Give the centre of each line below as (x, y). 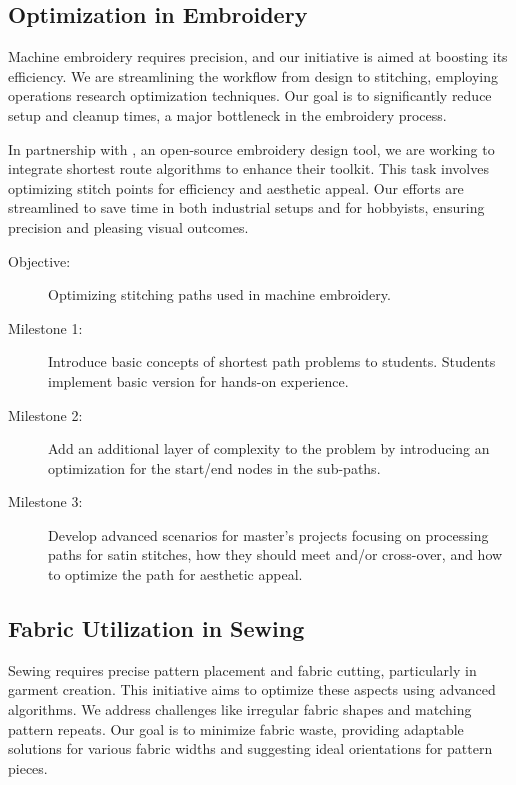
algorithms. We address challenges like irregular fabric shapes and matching (240, 709)
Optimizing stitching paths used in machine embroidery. (219, 294)
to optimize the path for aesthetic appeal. (175, 574)
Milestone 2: (45, 414)
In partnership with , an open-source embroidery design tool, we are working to (251, 148)
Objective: (39, 260)
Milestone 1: (45, 327)
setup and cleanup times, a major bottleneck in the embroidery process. (227, 114)
